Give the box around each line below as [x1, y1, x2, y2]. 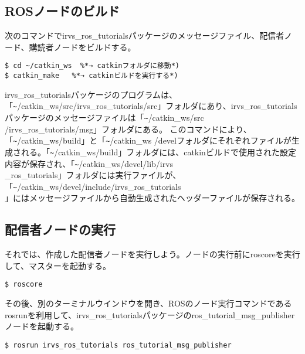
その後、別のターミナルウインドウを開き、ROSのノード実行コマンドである [5, 297, 292, 309]
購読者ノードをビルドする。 [29, 40, 136, 53]
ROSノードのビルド [5, 2, 120, 20]
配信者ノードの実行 [5, 220, 116, 239]
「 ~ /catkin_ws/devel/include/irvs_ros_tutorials [5, 180, 181, 192]
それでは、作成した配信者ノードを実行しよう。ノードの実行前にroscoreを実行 [5, 248, 300, 260]
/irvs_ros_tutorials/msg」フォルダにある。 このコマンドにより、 [5, 122, 252, 135]
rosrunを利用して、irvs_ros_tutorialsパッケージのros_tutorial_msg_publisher [5, 308, 295, 321]
